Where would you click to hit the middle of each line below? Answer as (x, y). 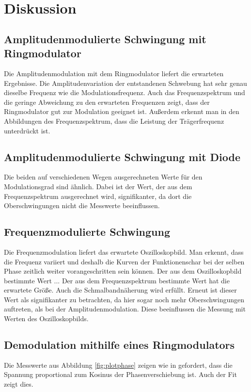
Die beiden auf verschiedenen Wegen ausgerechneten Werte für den (103, 177)
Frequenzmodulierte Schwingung (87, 232)
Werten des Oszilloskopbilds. (46, 318)
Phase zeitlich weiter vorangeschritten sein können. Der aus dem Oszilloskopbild (123, 271)
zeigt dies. (19, 384)
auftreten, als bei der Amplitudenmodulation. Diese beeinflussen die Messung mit (125, 309)
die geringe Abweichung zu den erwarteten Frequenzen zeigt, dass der (107, 102)
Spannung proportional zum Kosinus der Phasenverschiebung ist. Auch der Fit (120, 374)
